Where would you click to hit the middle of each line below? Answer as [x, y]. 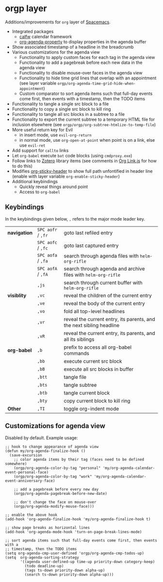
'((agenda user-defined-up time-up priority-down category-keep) [88, 562]
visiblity [17, 295]
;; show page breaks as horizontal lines [48, 527]
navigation [20, 233]
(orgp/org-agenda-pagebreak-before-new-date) [61, 493]
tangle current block [87, 393]
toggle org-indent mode [91, 409]
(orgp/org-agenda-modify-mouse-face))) [54, 506]
